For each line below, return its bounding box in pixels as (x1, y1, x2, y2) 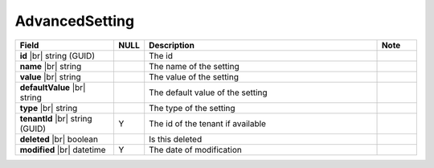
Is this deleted (149, 133, 203, 145)
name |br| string (19, 60, 82, 72)
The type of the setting (149, 102, 236, 113)
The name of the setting (149, 60, 240, 72)
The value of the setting (149, 71, 240, 82)
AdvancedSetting (14, 12, 135, 30)
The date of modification (149, 144, 243, 155)
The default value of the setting (149, 87, 268, 98)
